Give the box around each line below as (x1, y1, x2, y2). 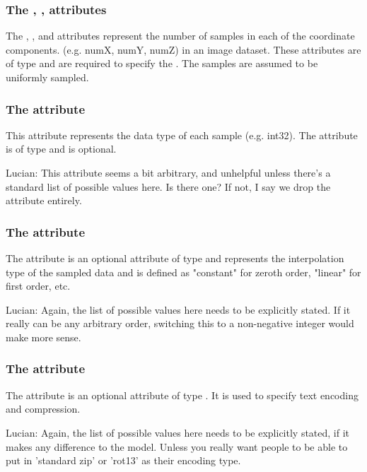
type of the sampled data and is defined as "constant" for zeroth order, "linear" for (6, 264, 361, 279)
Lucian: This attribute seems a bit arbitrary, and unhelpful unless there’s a (6, 165, 331, 179)
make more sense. (6, 329, 81, 344)
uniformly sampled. (6, 70, 89, 84)
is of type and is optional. (6, 141, 117, 156)
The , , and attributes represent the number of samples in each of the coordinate (6, 28, 355, 43)
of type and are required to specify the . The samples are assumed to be (6, 56, 318, 71)
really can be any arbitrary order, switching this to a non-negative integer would (6, 316, 354, 331)
